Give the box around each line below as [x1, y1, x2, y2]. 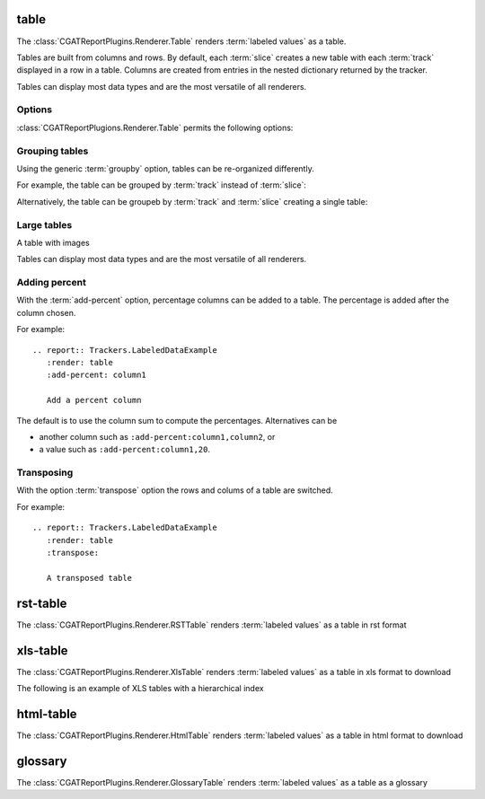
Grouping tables [16, 145, 89, 157]
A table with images [16, 237, 90, 248]
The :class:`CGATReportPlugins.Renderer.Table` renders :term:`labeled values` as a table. [16, 36, 347, 47]
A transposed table [46, 573, 133, 583]
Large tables [16, 218, 73, 231]
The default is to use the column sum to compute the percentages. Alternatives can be [16, 415, 338, 426]
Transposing [16, 467, 74, 479]
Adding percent [16, 277, 87, 289]
